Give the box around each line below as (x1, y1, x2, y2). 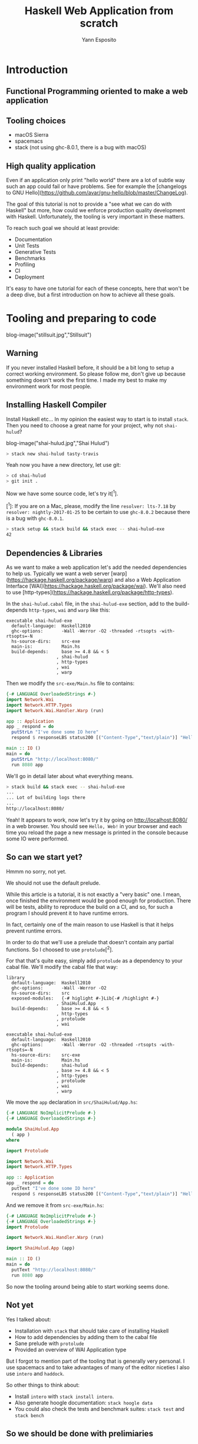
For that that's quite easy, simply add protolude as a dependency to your (6, 957, 183, 964)
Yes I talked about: (6, 1316, 51, 1323)
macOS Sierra (14, 131, 49, 139)
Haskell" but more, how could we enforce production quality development (6, 206, 186, 213)
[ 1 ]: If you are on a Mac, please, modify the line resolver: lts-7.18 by (6, 501, 176, 509)
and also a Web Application (114, 576, 181, 583)
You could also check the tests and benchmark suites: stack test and (14, 1405, 184, 1412)
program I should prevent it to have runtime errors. (6, 909, 129, 916)
